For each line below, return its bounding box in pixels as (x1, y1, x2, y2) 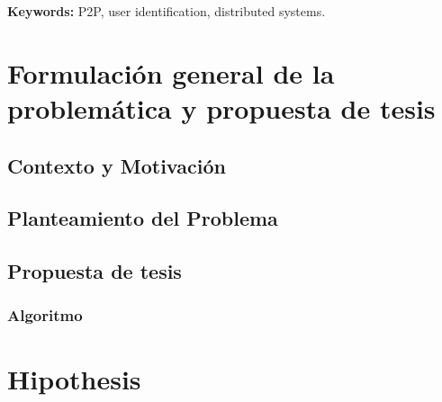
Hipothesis (7, 360, 141, 397)
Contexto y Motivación (7, 151, 226, 179)
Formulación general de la (7, 54, 335, 91)
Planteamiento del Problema (7, 204, 278, 232)
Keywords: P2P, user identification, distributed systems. (7, 2, 326, 20)
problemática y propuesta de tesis (7, 89, 436, 126)
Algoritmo (7, 304, 83, 326)
